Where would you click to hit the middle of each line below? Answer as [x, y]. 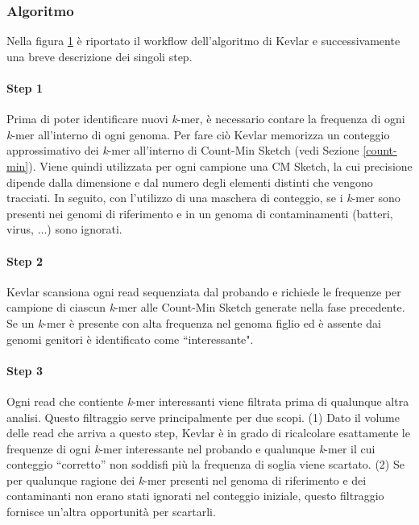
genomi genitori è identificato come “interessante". [130, 339]
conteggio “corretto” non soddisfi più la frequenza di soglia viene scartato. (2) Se [205, 464]
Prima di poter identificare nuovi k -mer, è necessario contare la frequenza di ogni [206, 119]
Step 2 [25, 260]
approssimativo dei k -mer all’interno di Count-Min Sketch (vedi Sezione [183, 150]
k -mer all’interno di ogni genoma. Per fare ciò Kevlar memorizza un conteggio [198, 134]
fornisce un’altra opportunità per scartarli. [111, 512]
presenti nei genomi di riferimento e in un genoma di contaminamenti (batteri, [200, 213]
